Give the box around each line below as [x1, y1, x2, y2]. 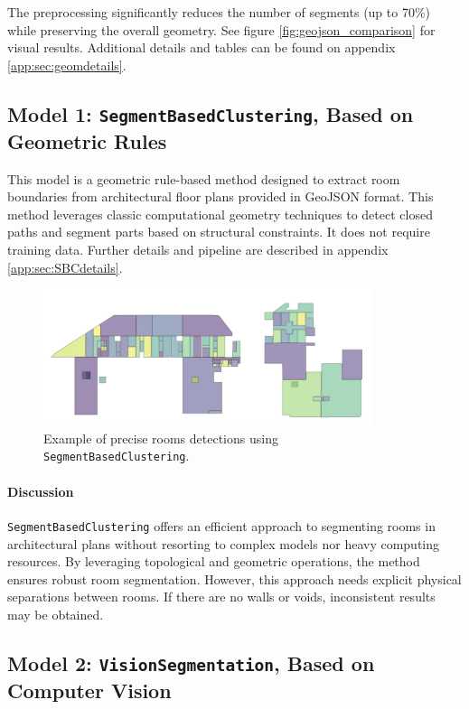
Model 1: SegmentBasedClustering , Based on [7, 99, 414, 127]
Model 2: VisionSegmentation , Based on [7, 648, 375, 676]
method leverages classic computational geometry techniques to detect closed [7, 204, 433, 223]
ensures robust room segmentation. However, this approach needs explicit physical [7, 569, 462, 588]
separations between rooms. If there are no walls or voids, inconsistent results [7, 587, 436, 606]
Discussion [7, 481, 74, 500]
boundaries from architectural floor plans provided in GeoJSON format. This [7, 187, 434, 206]
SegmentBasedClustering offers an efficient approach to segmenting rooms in [7, 516, 436, 535]
